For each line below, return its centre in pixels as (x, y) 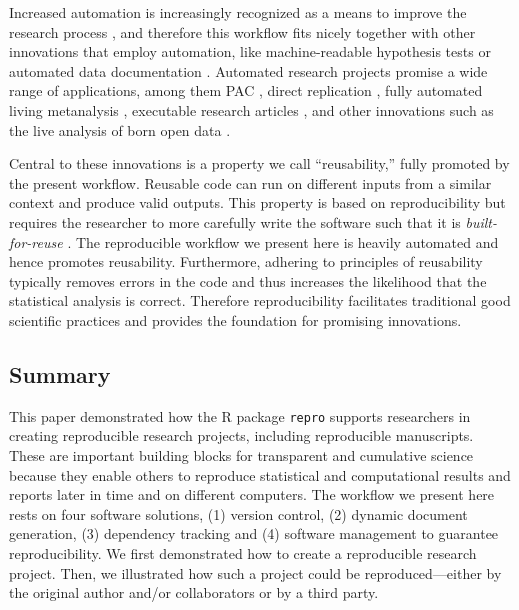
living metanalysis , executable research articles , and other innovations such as (251, 109)
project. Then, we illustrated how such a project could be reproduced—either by (255, 572)
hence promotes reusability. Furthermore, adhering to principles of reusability (246, 261)
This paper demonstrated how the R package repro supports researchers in (240, 415)
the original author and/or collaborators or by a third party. (194, 592)
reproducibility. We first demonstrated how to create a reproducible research (243, 552)
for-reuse (36, 241)
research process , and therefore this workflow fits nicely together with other (242, 31)
